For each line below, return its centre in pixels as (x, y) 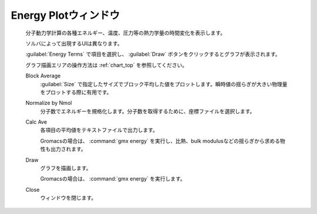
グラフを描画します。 (66, 168)
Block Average (43, 76)
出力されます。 (68, 149)
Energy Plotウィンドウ (65, 15)
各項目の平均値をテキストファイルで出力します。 (99, 130)
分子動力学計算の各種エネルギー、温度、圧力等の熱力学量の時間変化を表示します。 (126, 33)
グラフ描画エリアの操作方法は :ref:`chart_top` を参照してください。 (107, 65)
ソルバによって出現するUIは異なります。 (74, 43)
